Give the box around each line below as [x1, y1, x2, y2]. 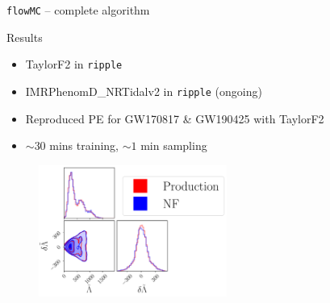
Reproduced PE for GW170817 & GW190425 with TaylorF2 [25, 110, 324, 127]
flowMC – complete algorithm [6, 2, 150, 18]
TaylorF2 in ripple [25, 56, 123, 73]
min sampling [140, 137, 207, 154]
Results [6, 28, 43, 45]
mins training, [49, 137, 119, 154]
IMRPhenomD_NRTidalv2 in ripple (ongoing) [25, 82, 262, 99]
